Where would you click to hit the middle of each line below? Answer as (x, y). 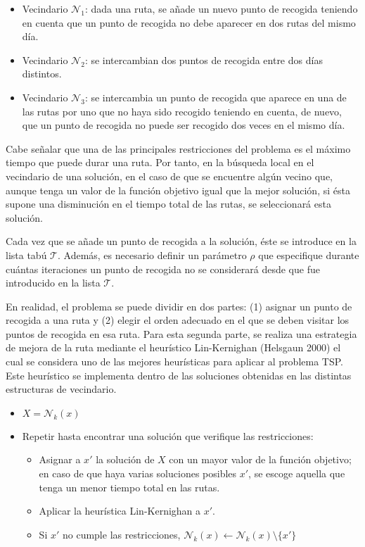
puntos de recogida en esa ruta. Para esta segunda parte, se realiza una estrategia (181, 333)
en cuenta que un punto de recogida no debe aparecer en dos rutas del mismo (189, 22)
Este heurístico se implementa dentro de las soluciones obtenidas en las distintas (179, 375)
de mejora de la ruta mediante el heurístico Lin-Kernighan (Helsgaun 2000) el (173, 347)
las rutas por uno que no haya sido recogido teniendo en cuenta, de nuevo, (182, 111)
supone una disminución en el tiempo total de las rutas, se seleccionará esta (168, 204)
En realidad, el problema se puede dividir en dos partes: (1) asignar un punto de (179, 306)
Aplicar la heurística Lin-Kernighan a (120, 511)
